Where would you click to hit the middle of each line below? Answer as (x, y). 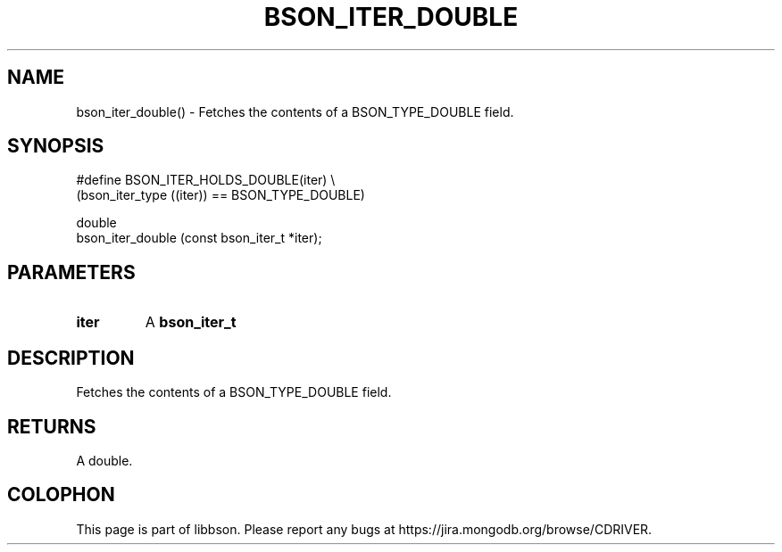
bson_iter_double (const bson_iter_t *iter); (199, 238)
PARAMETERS (71, 272)
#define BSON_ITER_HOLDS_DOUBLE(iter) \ (206, 180)
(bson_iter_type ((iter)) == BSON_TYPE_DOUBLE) (220, 195)
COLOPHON (61, 495)
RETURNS (52, 426)
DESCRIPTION (71, 358)
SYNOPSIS (56, 146)
